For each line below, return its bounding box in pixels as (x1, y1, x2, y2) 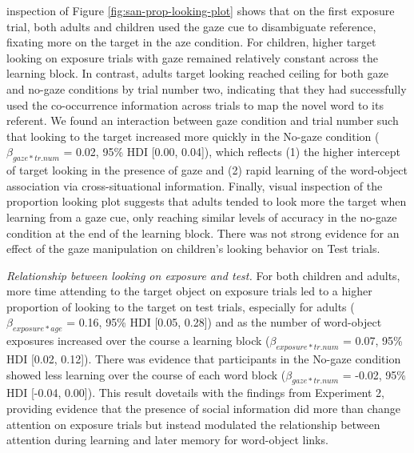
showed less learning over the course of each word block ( (6, 366, 286, 383)
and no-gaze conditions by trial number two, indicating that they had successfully (6, 80, 407, 97)
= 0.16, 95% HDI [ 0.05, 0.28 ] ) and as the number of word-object (66, 314, 382, 331)
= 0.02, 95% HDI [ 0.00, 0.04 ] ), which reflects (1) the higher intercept (63, 143, 401, 160)
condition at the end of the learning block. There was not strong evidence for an (6, 224, 400, 241)
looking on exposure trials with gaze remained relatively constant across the (6, 49, 378, 66)
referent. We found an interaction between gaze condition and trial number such (6, 112, 399, 129)
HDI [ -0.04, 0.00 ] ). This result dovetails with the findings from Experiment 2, (6, 384, 384, 401)
